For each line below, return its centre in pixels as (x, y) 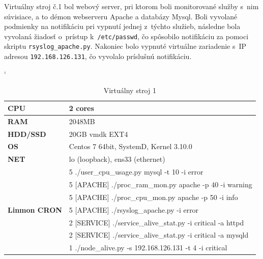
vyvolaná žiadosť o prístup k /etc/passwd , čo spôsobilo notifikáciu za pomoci (126, 36)
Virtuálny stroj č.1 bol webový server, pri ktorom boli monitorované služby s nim (131, 6)
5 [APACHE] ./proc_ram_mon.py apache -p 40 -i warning (160, 184)
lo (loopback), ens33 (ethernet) (117, 159)
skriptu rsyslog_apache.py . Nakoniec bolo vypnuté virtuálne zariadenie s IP (125, 46)
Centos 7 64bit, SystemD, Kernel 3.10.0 (130, 146)
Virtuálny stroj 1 (130, 90)
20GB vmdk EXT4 (98, 134)
